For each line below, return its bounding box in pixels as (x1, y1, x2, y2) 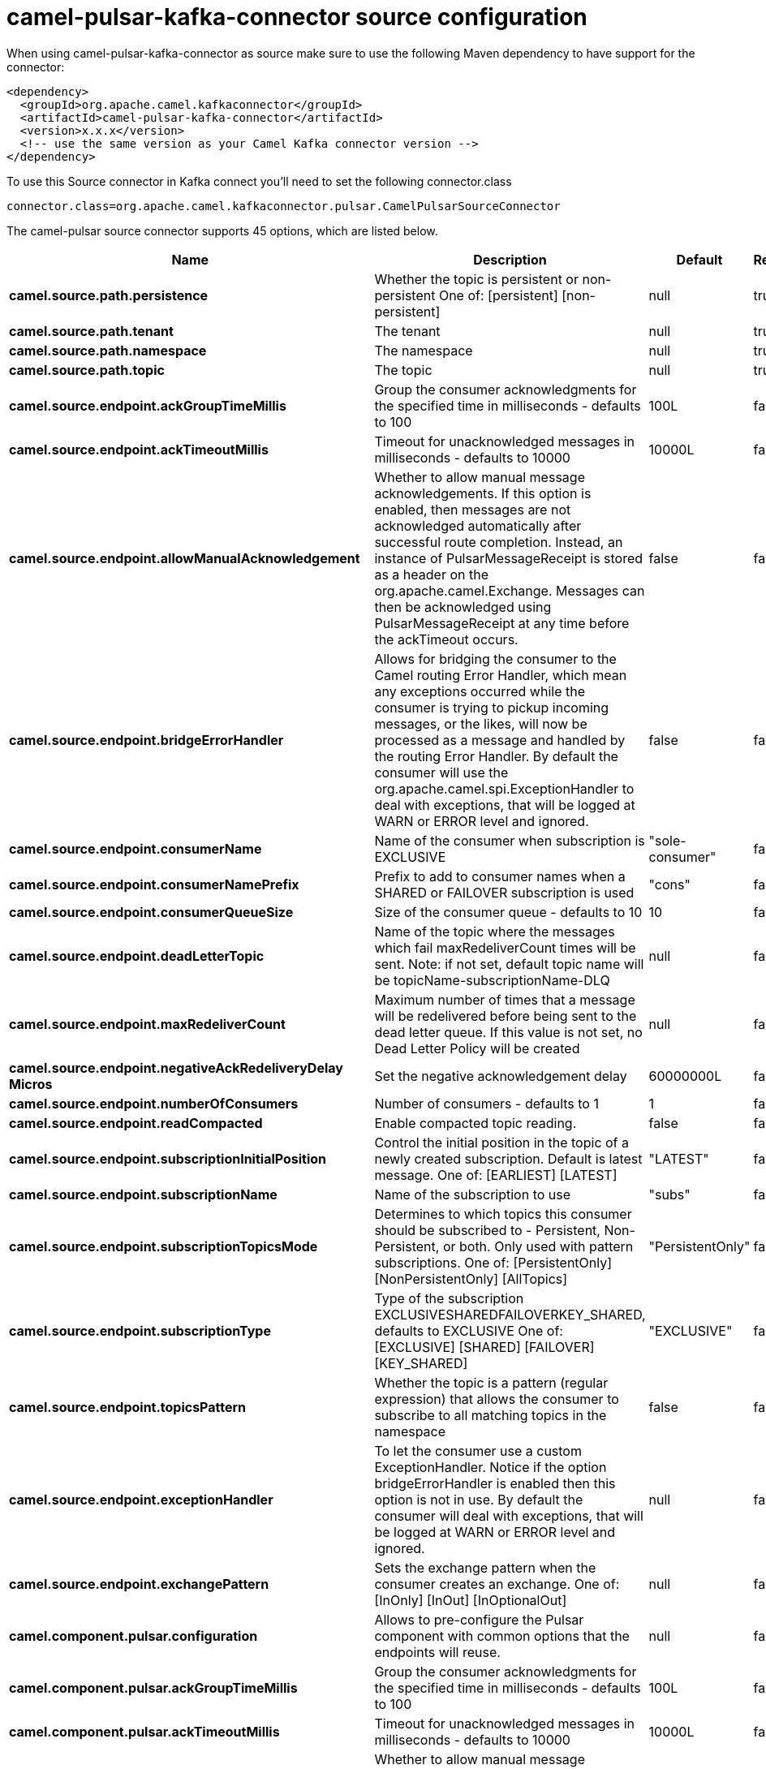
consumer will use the (374, 764, 509, 781)
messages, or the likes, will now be (374, 715, 587, 732)
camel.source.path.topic (9, 361, 165, 378)
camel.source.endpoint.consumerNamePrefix (9, 876, 299, 893)
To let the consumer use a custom (374, 1442, 582, 1459)
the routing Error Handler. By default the (374, 747, 618, 764)
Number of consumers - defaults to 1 (374, 1095, 599, 1112)
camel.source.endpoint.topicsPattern (9, 1398, 247, 1415)
